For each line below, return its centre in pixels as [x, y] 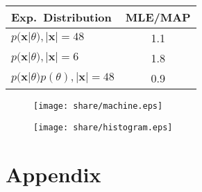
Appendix [53, 174]
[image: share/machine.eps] [98, 106]
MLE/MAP [158, 17]
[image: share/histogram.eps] [103, 127]
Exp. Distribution [61, 17]
